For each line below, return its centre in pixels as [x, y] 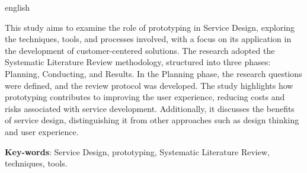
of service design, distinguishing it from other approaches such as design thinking [152, 120]
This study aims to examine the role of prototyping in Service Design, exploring [150, 27]
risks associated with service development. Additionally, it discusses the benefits [150, 108]
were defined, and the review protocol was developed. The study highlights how [149, 85]
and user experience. [42, 131]
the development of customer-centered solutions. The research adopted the [140, 50]
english [17, 7]
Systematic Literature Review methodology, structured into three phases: [138, 62]
